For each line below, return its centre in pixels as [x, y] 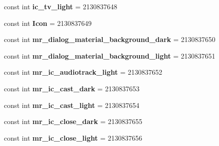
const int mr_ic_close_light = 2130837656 [73, 137]
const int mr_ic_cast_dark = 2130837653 [72, 88]
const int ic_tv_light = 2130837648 [61, 6]
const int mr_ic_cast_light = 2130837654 [72, 105]
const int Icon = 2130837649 [48, 23]
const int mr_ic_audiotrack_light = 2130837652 [83, 72]
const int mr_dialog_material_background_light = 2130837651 [110, 55]
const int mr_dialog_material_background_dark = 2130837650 [110, 39]
